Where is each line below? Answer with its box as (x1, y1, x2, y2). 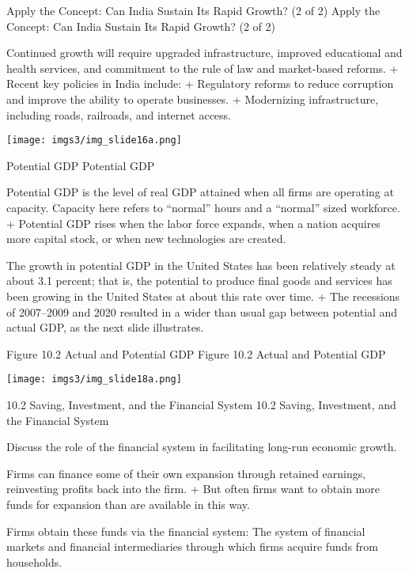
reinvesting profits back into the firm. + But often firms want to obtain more (6, 480, 380, 497)
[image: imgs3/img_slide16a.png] (6, 135, 182, 146)
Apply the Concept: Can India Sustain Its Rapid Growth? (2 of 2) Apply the (6, 2, 381, 18)
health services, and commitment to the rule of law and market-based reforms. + (6, 59, 399, 76)
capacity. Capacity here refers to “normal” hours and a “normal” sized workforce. (6, 199, 400, 215)
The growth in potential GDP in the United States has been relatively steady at (6, 256, 396, 273)
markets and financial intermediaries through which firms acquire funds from (6, 538, 379, 555)
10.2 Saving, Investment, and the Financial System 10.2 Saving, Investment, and (6, 397, 396, 412)
